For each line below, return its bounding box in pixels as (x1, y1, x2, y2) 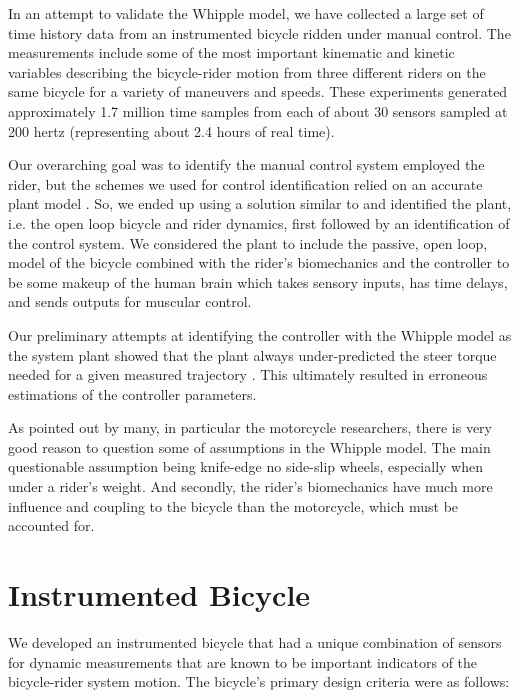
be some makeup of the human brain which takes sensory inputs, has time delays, (8, 271, 508, 292)
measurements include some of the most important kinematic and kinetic (8, 42, 455, 63)
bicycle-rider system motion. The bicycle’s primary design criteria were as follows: (8, 671, 510, 692)
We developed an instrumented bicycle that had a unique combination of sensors (8, 631, 502, 652)
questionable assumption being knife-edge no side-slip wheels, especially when (8, 456, 483, 477)
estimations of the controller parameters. (8, 383, 257, 404)
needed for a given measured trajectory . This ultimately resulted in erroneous (8, 364, 488, 385)
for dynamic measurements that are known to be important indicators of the (8, 651, 478, 672)
